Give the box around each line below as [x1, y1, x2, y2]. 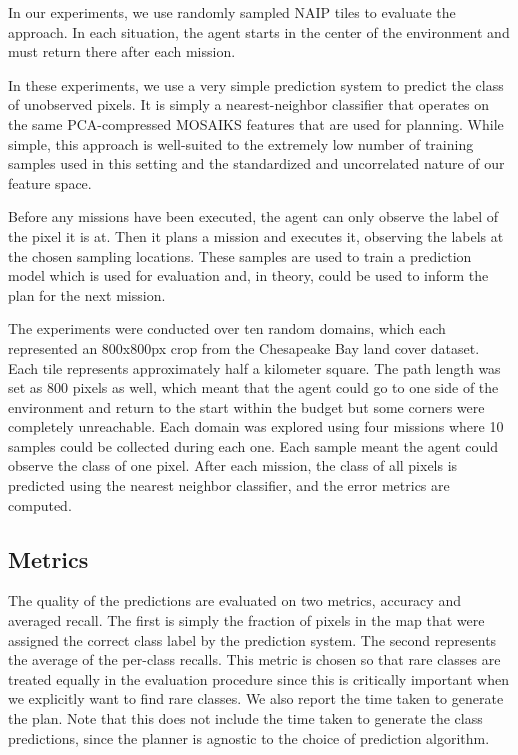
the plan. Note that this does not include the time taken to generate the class [8, 708, 483, 729]
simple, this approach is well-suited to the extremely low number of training [8, 133, 474, 154]
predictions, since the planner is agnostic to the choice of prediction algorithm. [8, 727, 490, 748]
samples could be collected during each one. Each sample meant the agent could [8, 435, 499, 456]
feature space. [8, 172, 92, 193]
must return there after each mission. [8, 41, 236, 62]
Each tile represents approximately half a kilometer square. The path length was [8, 357, 501, 378]
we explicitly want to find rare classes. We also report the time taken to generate [8, 688, 504, 709]
